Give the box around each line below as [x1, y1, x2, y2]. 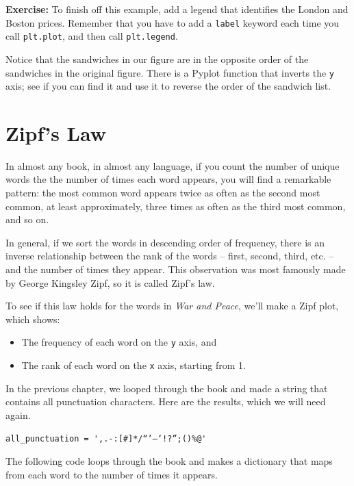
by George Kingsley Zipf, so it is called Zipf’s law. [5, 275, 215, 290]
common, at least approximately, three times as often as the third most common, [5, 199, 346, 213]
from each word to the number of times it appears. [5, 467, 218, 481]
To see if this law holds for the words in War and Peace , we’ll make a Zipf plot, [5, 298, 339, 313]
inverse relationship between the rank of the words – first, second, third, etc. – [5, 248, 334, 263]
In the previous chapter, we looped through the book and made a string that [5, 381, 328, 395]
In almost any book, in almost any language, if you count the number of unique [5, 158, 340, 172]
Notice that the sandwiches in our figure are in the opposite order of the [5, 51, 309, 66]
